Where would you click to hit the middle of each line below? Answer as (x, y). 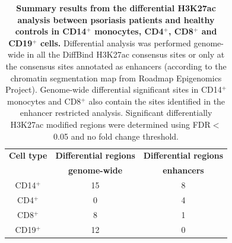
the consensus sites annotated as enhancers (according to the (116, 66)
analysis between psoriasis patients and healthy (116, 19)
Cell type (28, 155)
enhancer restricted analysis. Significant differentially (116, 113)
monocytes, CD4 (129, 31)
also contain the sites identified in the (157, 101)
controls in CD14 (51, 31)
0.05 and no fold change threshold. (116, 136)
